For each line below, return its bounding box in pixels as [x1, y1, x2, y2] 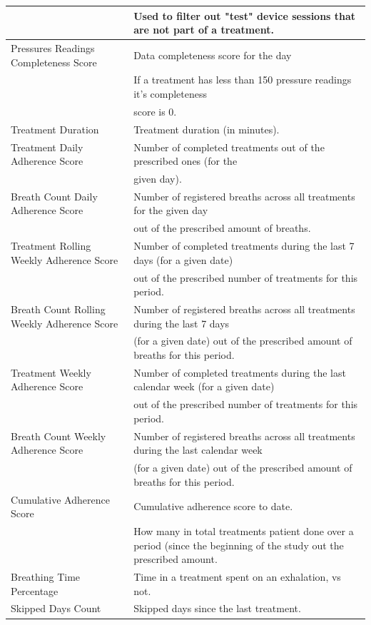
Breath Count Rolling [11, 301, 106, 316]
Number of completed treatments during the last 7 [133, 238, 355, 253]
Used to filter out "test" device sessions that [133, 8, 356, 23]
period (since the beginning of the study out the [133, 537, 344, 552]
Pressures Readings [11, 40, 95, 55]
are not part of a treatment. [133, 22, 274, 37]
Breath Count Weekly [11, 428, 106, 443]
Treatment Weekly [11, 365, 91, 380]
